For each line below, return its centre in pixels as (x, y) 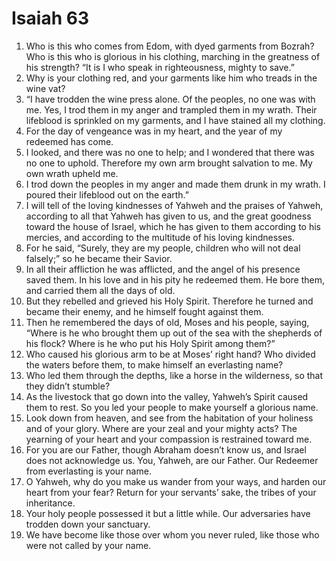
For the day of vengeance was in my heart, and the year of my (154, 131)
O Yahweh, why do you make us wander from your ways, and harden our (176, 481)
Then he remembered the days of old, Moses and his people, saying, (167, 322)
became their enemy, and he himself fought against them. (144, 311)
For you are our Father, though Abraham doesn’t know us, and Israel (166, 449)
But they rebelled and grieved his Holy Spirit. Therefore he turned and (169, 301)
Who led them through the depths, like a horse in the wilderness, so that (174, 375)
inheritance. (50, 503)
